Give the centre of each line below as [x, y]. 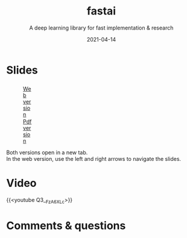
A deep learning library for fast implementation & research [101, 28]
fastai [101, 11]
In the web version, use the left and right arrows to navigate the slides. [94, 158]
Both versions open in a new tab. [47, 152]
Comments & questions [66, 226]
